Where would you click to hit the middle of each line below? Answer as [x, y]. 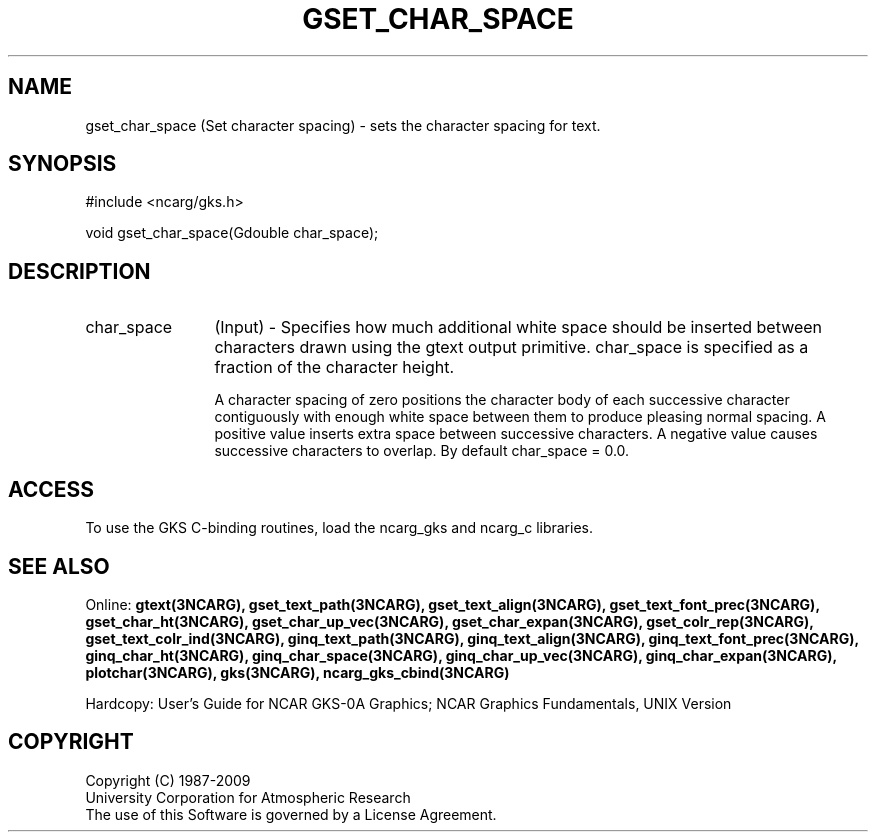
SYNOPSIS [62, 164]
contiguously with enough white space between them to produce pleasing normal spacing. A [520, 417]
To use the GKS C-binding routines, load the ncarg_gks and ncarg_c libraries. [339, 528]
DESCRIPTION [79, 271]
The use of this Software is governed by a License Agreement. [291, 814]
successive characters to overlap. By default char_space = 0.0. [422, 451]
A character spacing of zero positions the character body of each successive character [502, 400]
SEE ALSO [59, 566]
